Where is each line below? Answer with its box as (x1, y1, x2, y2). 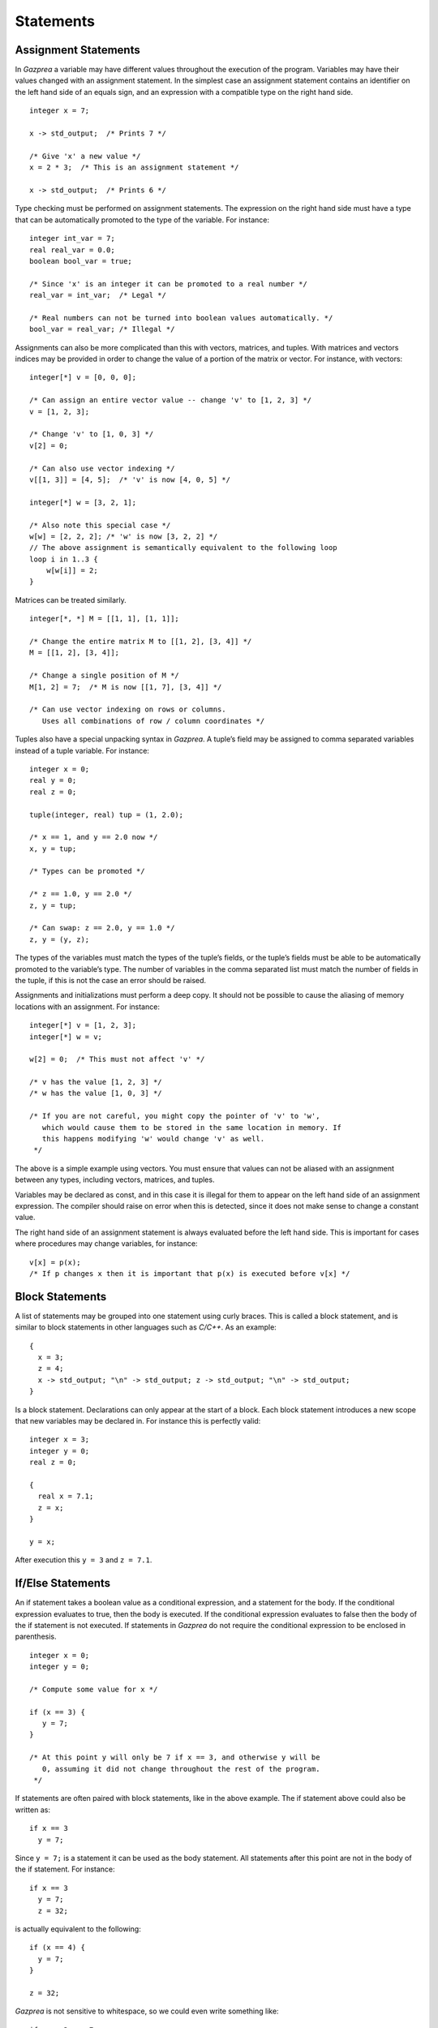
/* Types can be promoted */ (29, 866, 145, 876)
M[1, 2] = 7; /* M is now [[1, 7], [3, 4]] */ (29, 682, 222, 691)
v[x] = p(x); (29, 1257, 81, 1267)
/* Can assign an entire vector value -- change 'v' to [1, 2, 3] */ (29, 396, 312, 405)
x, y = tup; (29, 844, 77, 853)
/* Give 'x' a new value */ (29, 151, 141, 161)
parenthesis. (15, 1631, 57, 1642)
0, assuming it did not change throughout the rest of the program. (41, 1764, 320, 1773)
